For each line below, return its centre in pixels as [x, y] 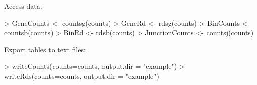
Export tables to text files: [45, 49]
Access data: [23, 6]
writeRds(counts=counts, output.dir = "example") [82, 76]
